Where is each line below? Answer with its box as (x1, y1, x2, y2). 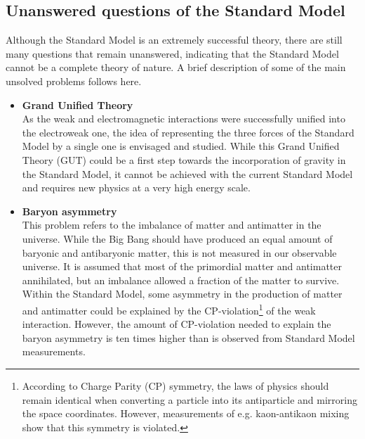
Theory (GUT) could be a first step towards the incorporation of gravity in (22, 152, 346, 167)
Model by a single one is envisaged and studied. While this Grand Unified (22, 139, 340, 153)
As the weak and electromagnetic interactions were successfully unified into (22, 111, 345, 126)
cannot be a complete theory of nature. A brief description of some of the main (6, 60, 346, 75)
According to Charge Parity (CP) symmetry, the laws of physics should (22, 378, 329, 393)
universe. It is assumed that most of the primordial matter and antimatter (22, 259, 342, 274)
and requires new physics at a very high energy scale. (22, 180, 251, 195)
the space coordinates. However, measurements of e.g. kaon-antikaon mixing (22, 406, 350, 421)
